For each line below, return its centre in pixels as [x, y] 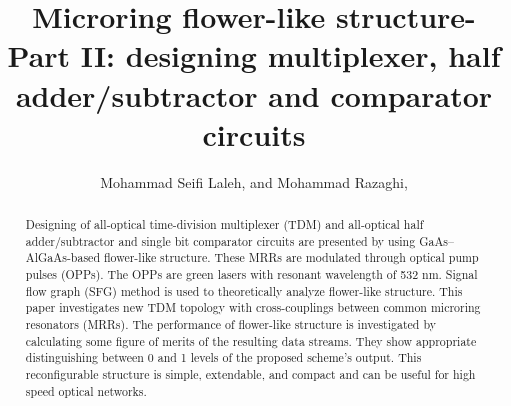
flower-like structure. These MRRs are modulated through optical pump [291, 257]
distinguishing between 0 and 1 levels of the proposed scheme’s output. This [223, 357]
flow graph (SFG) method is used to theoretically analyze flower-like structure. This [244, 290]
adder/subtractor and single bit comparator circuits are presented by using [220, 240]
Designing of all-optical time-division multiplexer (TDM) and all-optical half [224, 224]
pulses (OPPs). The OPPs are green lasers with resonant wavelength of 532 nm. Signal [251, 274]
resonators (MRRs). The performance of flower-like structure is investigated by [230, 324]
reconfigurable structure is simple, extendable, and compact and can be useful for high [250, 373]
